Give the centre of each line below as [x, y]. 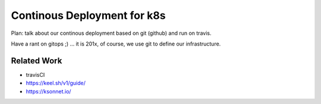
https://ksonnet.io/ [48, 91]
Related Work [37, 61]
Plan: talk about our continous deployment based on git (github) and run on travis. [111, 33]
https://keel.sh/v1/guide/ [56, 83]
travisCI [35, 74]
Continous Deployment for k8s [88, 15]
